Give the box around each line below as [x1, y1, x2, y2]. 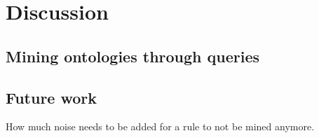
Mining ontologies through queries [6, 45, 260, 67]
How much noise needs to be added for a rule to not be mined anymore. [6, 119, 315, 134]
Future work [6, 86, 97, 108]
